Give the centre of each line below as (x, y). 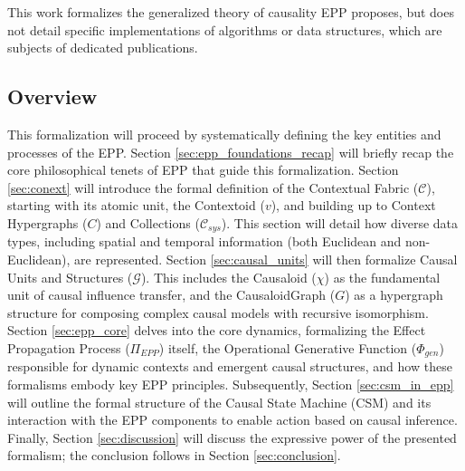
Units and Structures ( (70, 277)
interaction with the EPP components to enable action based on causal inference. (232, 420)
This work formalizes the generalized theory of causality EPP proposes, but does (231, 12)
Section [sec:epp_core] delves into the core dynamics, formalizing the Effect (217, 330)
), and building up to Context (353, 205)
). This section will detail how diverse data (340, 222)
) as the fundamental (382, 277)
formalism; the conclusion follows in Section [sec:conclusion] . (174, 455)
